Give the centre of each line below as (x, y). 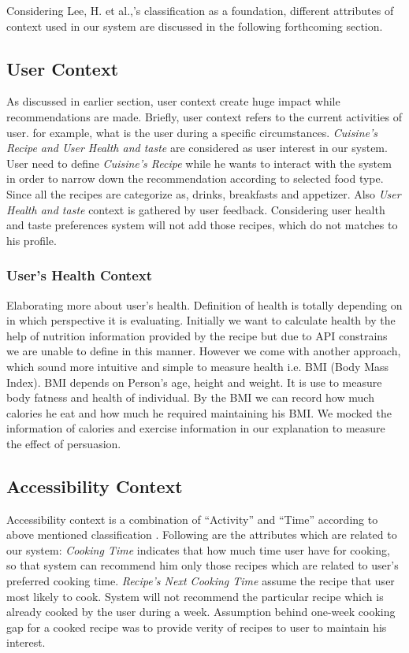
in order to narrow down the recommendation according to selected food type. (195, 178)
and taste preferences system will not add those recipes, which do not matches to (202, 225)
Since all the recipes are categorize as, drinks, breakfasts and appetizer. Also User (204, 193)
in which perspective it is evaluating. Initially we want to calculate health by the (201, 320)
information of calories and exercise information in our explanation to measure (196, 428)
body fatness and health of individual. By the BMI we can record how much (190, 397)
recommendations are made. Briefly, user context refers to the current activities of (204, 116)
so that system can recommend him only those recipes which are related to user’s (203, 565)
